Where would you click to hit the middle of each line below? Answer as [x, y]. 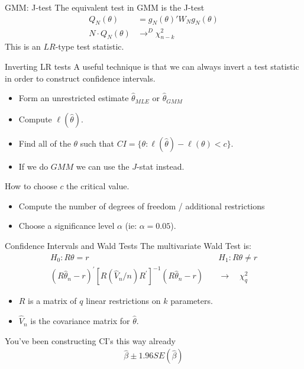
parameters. [192, 301]
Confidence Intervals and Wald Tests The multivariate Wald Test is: [128, 246]
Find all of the [45, 143]
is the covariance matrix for [80, 321]
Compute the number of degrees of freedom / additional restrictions [142, 205]
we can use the [103, 166]
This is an [23, 46]
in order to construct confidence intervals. [80, 78]
